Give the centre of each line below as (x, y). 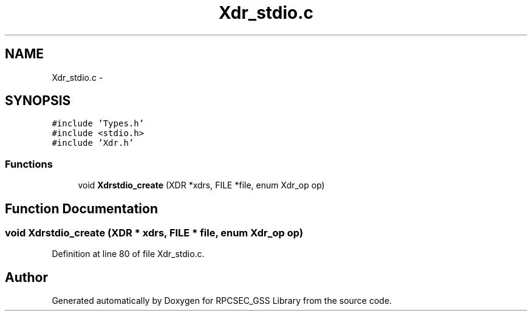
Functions (29, 164)
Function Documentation (81, 208)
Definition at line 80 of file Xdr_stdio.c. (128, 254)
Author (26, 277)
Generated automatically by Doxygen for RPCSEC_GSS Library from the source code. (222, 301)
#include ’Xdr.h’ (93, 143)
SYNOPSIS (38, 101)
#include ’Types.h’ (98, 124)
